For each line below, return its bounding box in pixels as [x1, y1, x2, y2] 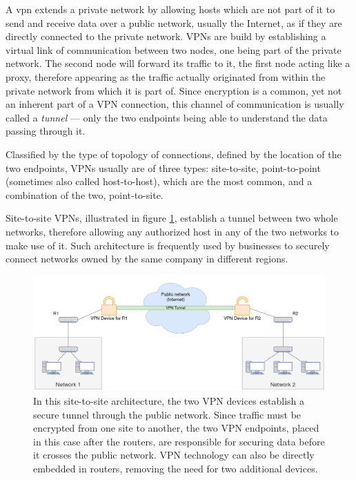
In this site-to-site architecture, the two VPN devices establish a [33, 393, 305, 407]
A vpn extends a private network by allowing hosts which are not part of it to [6, 2, 335, 16]
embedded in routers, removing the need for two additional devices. [33, 461, 318, 475]
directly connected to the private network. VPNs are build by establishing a [6, 29, 326, 44]
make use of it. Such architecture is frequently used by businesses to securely [6, 238, 330, 252]
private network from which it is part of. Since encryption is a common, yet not [6, 83, 342, 97]
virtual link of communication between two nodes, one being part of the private [6, 42, 342, 57]
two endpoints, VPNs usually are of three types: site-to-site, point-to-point [6, 160, 321, 175]
